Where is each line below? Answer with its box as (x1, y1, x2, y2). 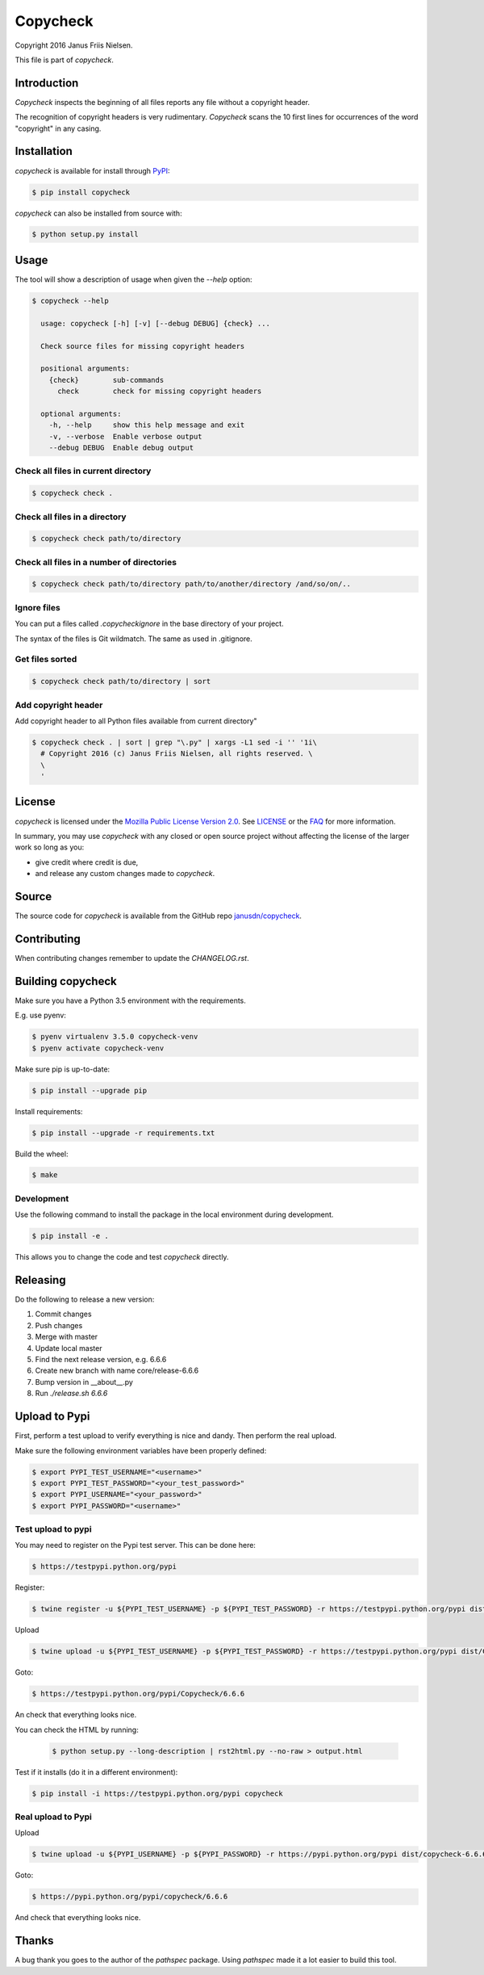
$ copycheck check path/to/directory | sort (31, 677, 211, 686)
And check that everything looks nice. (15, 1913, 141, 1923)
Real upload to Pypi (15, 1811, 92, 1822)
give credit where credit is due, (35, 857, 139, 867)
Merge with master (35, 1332, 98, 1342)
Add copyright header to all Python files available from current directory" (15, 715, 257, 726)
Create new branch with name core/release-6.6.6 (35, 1365, 199, 1376)
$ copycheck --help (31, 296, 109, 305)
